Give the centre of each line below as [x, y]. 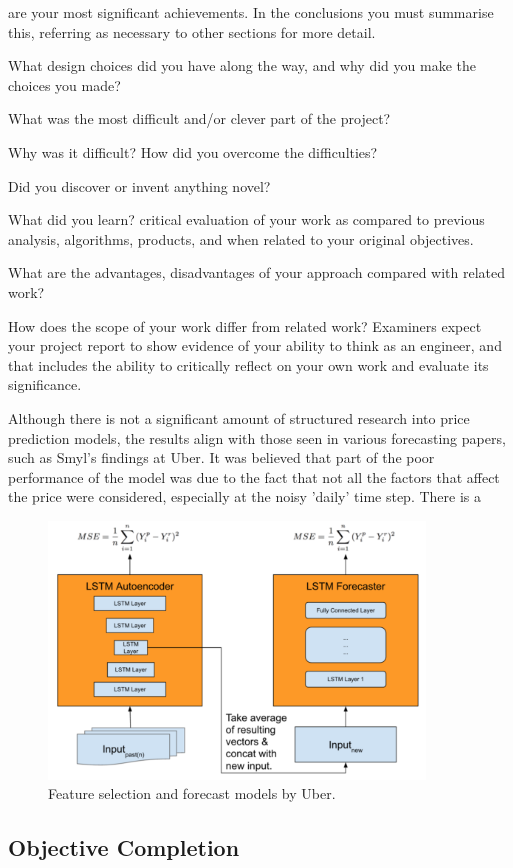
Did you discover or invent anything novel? [139, 185]
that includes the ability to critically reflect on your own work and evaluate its [248, 364]
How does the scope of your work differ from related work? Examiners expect [245, 325]
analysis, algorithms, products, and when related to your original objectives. [241, 238]
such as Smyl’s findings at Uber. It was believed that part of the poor [221, 457]
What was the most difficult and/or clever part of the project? [199, 118]
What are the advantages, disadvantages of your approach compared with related [257, 272]
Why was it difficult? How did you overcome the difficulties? [193, 151]
